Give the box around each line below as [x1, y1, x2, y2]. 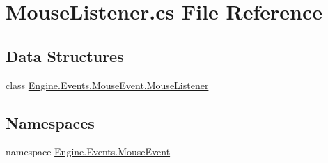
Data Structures [6, 45, 124, 66]
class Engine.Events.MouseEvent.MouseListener [6, 77, 209, 92]
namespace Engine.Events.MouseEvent [6, 144, 171, 159]
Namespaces [6, 111, 95, 133]
